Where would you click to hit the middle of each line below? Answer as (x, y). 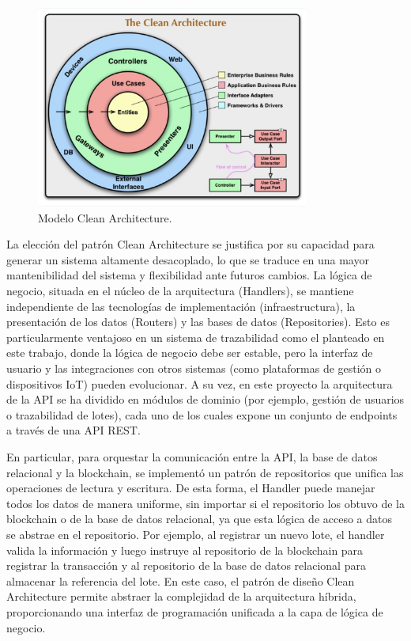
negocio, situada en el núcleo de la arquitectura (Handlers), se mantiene (180, 291)
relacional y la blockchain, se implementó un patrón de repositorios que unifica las (205, 472)
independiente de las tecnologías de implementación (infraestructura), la (181, 306)
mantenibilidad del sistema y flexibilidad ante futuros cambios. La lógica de (189, 275)
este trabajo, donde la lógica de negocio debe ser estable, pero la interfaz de (190, 353)
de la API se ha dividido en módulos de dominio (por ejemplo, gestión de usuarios (205, 399)
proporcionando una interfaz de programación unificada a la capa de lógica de (195, 611)
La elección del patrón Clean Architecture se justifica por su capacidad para (190, 244)
